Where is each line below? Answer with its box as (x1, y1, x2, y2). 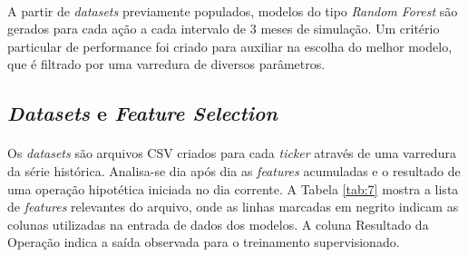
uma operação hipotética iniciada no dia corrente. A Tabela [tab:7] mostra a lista (7, 179, 459, 198)
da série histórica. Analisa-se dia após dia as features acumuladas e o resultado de (7, 161, 461, 180)
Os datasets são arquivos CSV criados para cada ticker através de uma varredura (7, 143, 456, 163)
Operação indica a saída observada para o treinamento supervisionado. (7, 232, 400, 252)
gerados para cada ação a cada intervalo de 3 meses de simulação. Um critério (7, 19, 440, 38)
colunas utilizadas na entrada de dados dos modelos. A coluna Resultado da (7, 214, 429, 233)
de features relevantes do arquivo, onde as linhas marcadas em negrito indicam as (7, 197, 459, 216)
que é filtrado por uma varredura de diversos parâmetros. (7, 54, 326, 74)
